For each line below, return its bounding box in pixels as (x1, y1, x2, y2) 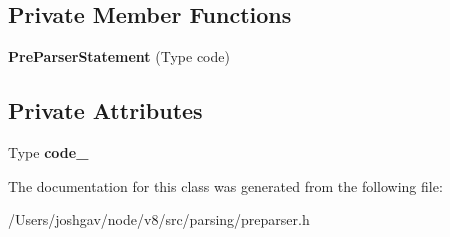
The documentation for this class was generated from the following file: (8, 175, 443, 196)
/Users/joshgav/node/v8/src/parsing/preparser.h (8, 209, 310, 230)
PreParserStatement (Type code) (8, 46, 230, 67)
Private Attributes (8, 95, 203, 126)
